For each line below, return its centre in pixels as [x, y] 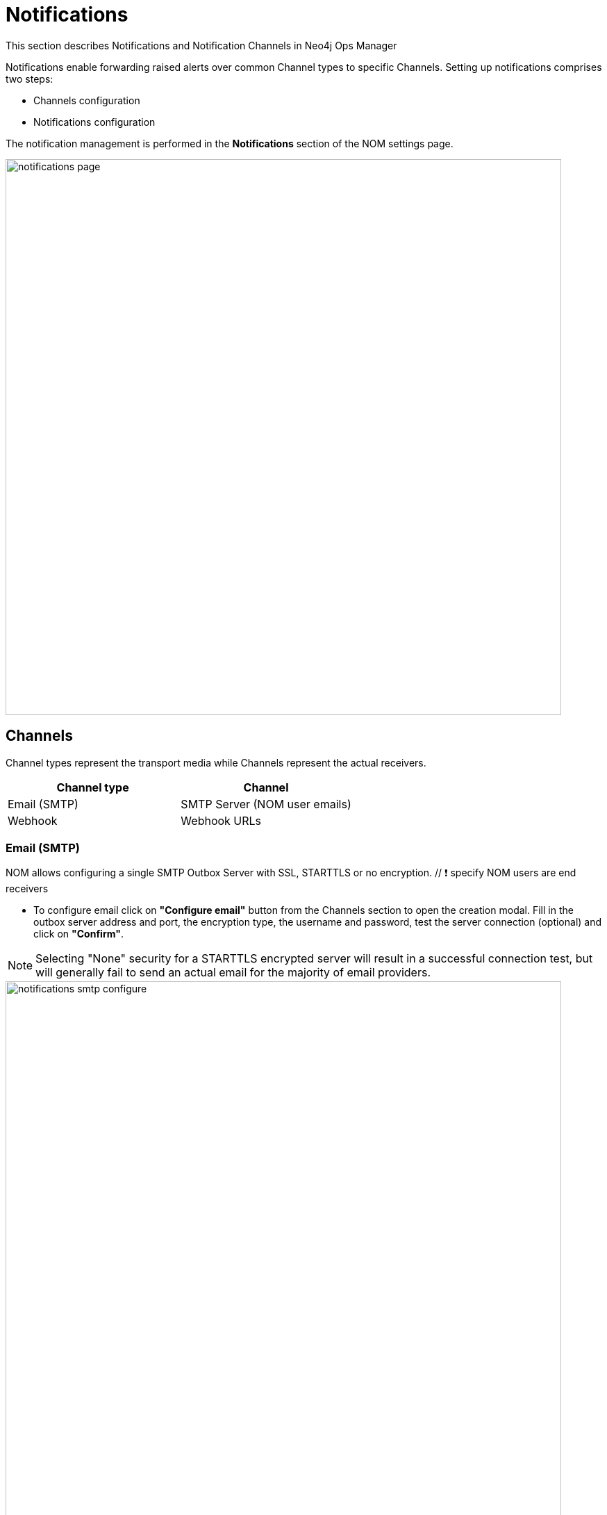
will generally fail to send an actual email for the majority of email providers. [233, 973]
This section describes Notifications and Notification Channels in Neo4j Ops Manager [201, 45]
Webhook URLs [221, 820]
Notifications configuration [94, 122]
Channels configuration [87, 100]
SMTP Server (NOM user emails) [266, 804]
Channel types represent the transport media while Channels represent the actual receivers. [216, 762]
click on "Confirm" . [78, 934]
